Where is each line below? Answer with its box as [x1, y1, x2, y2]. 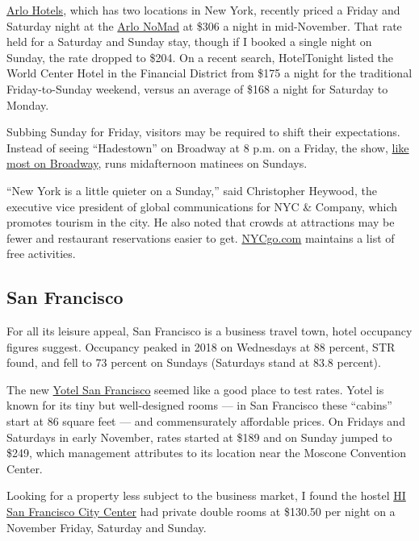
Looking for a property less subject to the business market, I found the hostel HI [6, 487, 406, 504]
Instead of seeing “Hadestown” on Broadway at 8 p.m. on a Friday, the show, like [6, 139, 409, 156]
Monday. [6, 96, 49, 113]
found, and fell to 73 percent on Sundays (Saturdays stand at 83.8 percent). [6, 354, 381, 371]
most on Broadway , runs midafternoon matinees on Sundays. [6, 155, 308, 172]
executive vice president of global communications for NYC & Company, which [6, 198, 397, 214]
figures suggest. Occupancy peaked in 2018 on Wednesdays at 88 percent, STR [6, 338, 396, 355]
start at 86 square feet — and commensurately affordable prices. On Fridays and [6, 413, 405, 430]
